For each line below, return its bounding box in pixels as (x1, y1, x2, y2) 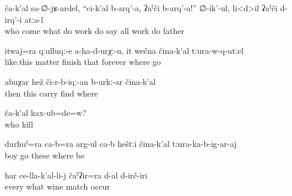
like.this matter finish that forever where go (5, 56, 161, 68)
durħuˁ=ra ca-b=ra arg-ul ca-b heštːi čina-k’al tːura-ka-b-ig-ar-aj (5, 137, 237, 150)
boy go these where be (5, 149, 85, 161)
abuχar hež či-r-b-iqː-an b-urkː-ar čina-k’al (5, 75, 156, 87)
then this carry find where (5, 87, 98, 99)
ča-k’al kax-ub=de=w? (5, 106, 87, 119)
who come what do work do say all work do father (5, 25, 185, 37)
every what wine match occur (5, 180, 111, 192)
